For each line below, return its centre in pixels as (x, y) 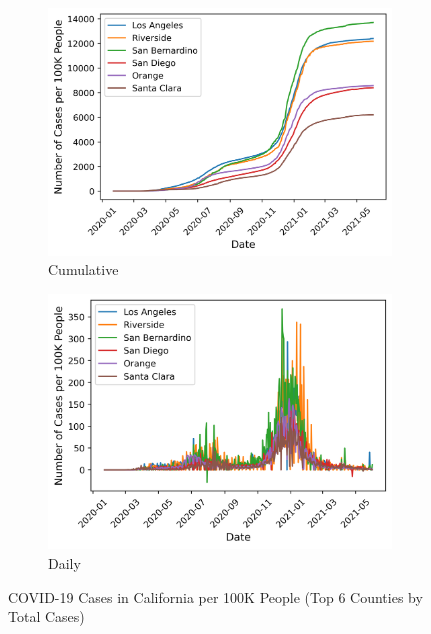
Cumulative (83, 269)
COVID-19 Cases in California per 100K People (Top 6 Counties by (215, 596)
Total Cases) (46, 616)
